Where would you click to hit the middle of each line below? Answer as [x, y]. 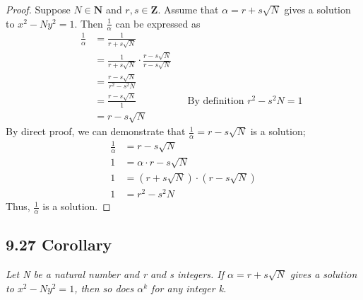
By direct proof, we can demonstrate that [96, 131]
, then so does [104, 288]
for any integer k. [189, 288]
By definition [216, 101]
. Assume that [188, 9]
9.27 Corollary [59, 244]
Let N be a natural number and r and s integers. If [115, 274]
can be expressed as [158, 23]
